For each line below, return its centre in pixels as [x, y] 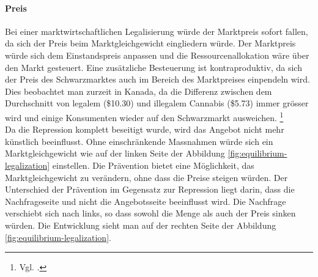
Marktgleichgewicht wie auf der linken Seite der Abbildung [115, 153]
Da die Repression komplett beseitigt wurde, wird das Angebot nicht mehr [145, 129]
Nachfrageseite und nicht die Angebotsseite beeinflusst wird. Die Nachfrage [146, 201]
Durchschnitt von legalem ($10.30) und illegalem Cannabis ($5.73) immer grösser [157, 103]
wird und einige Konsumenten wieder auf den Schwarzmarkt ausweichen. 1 [144, 116]
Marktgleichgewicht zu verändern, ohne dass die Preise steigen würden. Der [146, 177]
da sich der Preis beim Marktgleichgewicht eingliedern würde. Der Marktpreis [150, 43]
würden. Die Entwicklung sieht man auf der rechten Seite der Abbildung [141, 225]
